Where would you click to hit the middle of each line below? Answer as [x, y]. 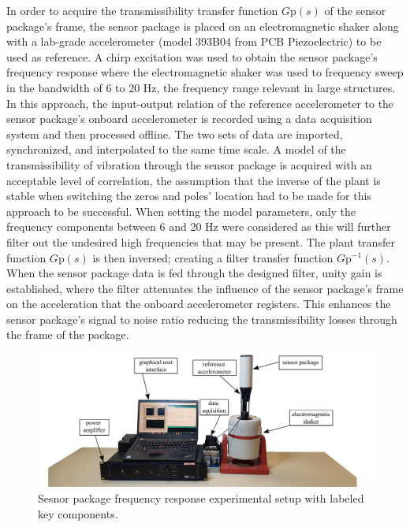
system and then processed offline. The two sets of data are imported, [175, 134]
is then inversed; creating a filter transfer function [213, 257]
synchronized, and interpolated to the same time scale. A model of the [176, 149]
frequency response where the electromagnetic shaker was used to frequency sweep [205, 72]
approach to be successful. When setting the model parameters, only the [181, 211]
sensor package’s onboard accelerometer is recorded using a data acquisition [189, 119]
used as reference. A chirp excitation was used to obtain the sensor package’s [192, 56]
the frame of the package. [68, 334]
